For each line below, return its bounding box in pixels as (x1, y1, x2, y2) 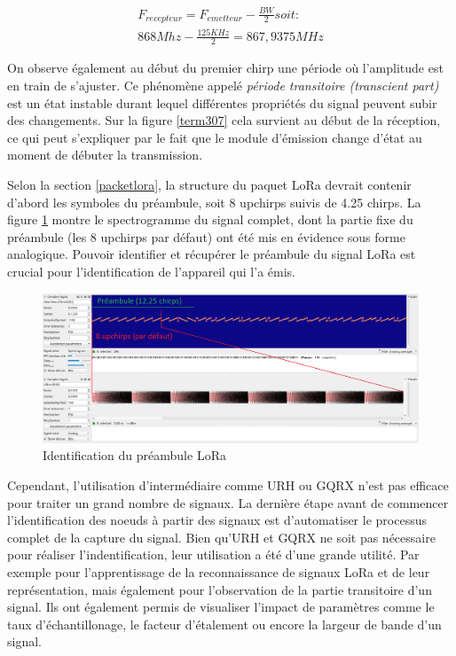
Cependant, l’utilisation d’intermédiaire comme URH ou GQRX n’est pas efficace (7, 476, 449, 495)
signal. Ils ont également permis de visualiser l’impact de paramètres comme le (7, 597, 435, 616)
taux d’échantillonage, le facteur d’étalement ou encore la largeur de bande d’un (7, 614, 442, 633)
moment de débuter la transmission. (7, 145, 203, 164)
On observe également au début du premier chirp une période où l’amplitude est (7, 59, 444, 77)
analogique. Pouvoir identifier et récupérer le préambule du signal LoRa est (7, 245, 416, 263)
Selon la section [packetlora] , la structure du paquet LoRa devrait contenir (7, 175, 412, 193)
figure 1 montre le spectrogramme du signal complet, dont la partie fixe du (7, 210, 413, 229)
